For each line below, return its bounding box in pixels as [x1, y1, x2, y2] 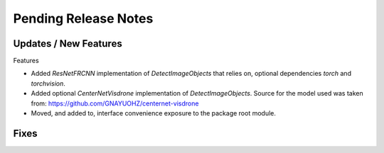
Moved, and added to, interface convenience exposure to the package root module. [31, 109, 277, 118]
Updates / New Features [13, 38, 122, 50]
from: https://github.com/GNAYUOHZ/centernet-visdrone [31, 99, 199, 108]
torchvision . [31, 79, 65, 88]
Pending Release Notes [13, 11, 154, 26]
